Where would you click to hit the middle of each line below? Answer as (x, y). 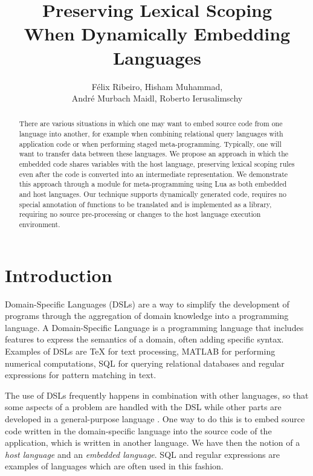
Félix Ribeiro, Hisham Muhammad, (157, 86)
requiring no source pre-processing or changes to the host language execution (140, 214)
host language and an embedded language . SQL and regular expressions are (142, 454)
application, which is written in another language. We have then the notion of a (153, 442)
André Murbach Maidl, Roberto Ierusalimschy (157, 98)
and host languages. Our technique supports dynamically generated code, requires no (153, 194)
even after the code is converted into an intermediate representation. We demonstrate (153, 174)
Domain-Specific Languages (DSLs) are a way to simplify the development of (147, 304)
